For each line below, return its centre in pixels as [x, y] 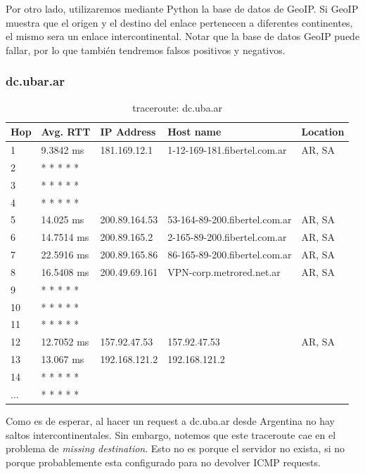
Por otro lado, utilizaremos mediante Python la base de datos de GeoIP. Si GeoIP [182, 8]
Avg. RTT [66, 132]
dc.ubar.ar [35, 81]
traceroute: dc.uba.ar [178, 107]
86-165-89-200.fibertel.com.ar [230, 255]
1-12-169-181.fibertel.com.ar [227, 150]
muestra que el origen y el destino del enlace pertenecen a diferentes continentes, [179, 22]
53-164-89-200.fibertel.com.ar [230, 219]
